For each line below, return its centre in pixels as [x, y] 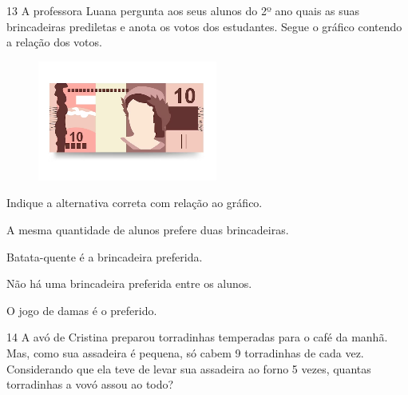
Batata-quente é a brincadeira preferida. [105, 256]
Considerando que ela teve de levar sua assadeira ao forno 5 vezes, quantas [189, 368]
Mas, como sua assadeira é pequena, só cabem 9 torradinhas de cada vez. [185, 352]
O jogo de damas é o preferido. [82, 310]
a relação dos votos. [54, 42]
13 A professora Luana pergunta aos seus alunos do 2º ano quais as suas [183, 10]
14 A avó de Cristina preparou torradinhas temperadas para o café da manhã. [197, 337]
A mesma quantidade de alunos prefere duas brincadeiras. [148, 229]
